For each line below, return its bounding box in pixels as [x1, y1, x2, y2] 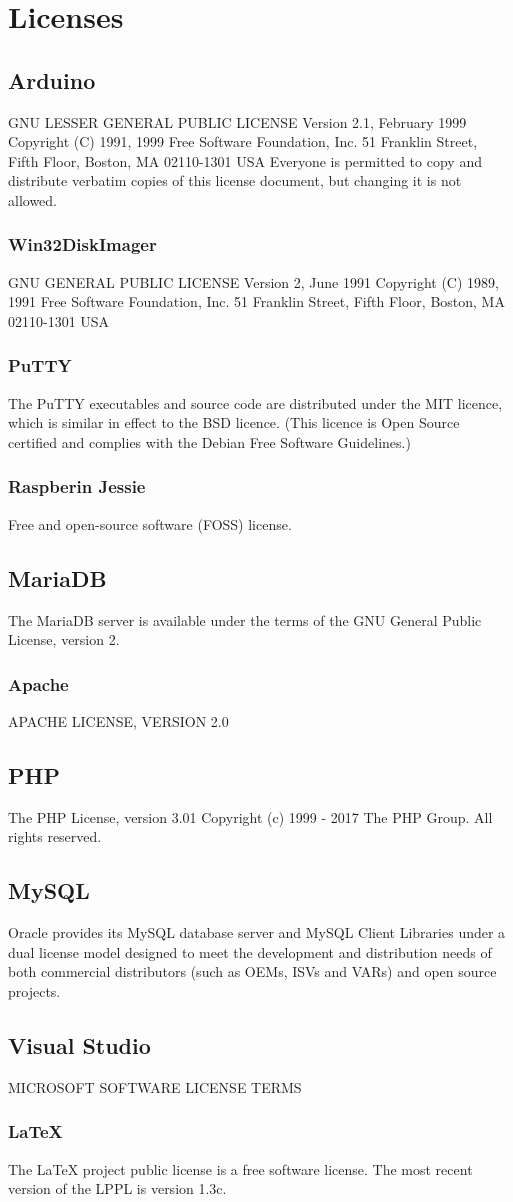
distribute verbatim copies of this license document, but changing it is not [8, 170, 462, 191]
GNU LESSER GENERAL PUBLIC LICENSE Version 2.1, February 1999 [8, 111, 467, 132]
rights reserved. [8, 826, 102, 847]
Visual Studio [8, 1029, 151, 1060]
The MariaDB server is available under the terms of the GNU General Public [8, 609, 482, 630]
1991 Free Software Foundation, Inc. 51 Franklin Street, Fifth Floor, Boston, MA [8, 291, 505, 312]
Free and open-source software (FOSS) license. [8, 513, 292, 534]
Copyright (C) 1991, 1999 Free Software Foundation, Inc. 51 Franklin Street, [8, 131, 478, 152]
